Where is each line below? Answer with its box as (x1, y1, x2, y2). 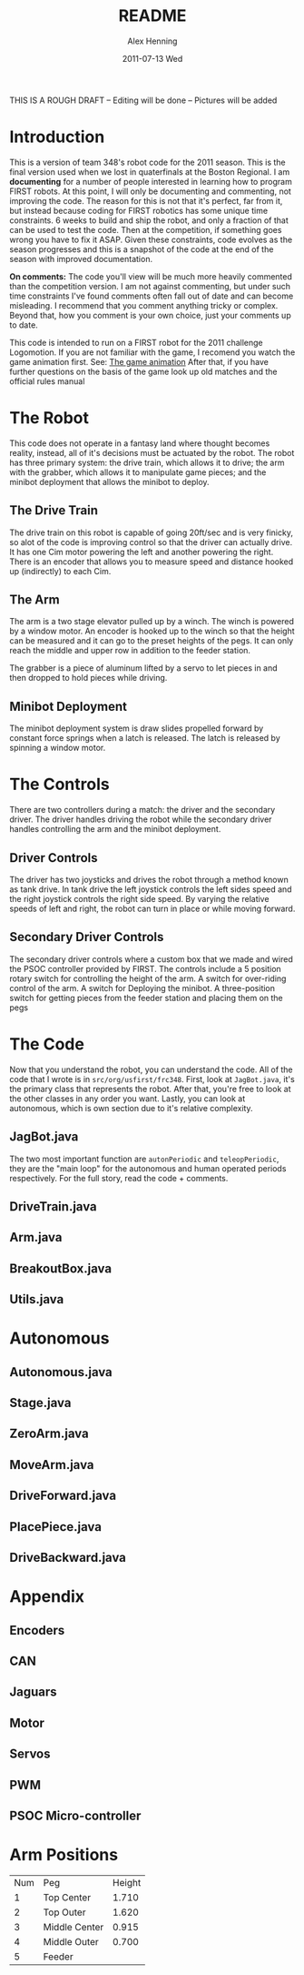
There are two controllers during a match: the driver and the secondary (9, 805, 276, 815)
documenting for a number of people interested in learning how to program (9, 176, 292, 187)
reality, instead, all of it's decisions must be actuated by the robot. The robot (9, 447, 295, 458)
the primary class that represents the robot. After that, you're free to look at (9, 1083, 291, 1094)
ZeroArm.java (9, 1426, 89, 1442)
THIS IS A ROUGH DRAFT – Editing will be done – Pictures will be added (9, 95, 278, 106)
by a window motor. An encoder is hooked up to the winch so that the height (9, 625, 295, 637)
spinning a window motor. (9, 743, 106, 754)
